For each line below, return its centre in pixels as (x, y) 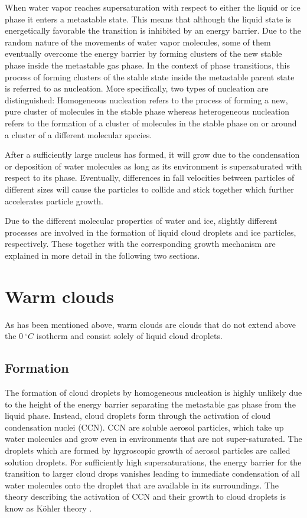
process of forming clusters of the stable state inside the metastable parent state (150, 76)
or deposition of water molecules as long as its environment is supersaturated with (153, 166)
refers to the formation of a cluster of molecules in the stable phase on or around (151, 123)
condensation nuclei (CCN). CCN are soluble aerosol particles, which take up (144, 427)
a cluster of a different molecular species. (79, 134)
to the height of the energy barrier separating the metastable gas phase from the (150, 404)
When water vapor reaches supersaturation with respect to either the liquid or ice (153, 7)
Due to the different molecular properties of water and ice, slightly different (141, 221)
